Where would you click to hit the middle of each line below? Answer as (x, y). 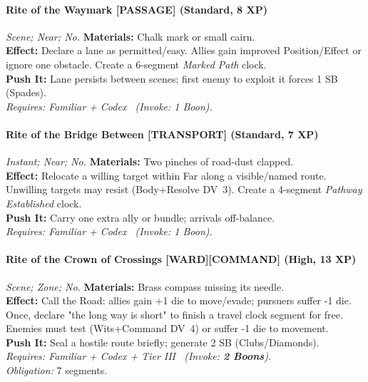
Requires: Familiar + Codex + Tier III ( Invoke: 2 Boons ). (139, 356)
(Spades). (26, 92)
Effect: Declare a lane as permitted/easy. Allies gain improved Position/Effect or (184, 50)
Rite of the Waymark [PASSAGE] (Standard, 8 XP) (137, 9)
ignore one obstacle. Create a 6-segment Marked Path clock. (136, 64)
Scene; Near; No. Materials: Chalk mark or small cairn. (131, 36)
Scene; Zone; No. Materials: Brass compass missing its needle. (145, 286)
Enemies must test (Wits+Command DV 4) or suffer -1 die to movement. (167, 328)
